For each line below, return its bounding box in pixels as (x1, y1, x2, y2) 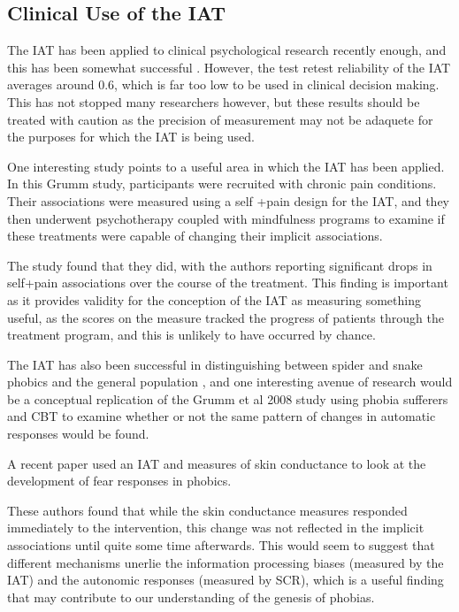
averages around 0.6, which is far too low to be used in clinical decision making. (7, 75, 440, 94)
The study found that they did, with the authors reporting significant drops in (7, 256, 432, 274)
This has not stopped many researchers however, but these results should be (7, 92, 420, 111)
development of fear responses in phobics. (7, 471, 232, 490)
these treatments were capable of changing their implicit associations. (7, 226, 383, 245)
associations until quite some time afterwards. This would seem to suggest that (7, 536, 435, 555)
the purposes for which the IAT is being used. (7, 127, 255, 146)
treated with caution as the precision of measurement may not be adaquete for (7, 110, 433, 128)
